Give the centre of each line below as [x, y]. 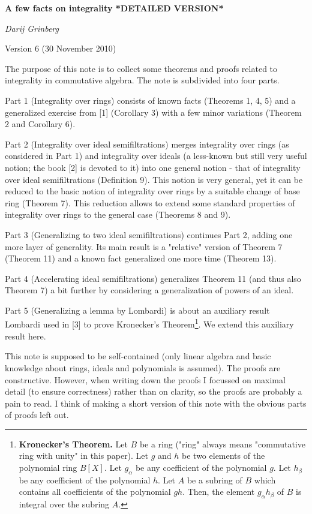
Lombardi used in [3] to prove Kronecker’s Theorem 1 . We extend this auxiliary [149, 323]
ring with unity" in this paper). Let [84, 456]
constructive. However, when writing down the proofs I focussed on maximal [145, 379]
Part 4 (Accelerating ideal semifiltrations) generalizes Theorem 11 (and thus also [153, 278]
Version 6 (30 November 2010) [61, 48]
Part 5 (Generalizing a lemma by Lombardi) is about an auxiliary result [137, 310]
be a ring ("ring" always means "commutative [222, 444]
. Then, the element [219, 492]
